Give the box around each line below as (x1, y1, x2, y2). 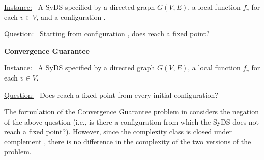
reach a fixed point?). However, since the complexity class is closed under (4, 126, 232, 137)
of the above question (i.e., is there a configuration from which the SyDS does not (4, 116, 259, 127)
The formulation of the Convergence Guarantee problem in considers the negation (4, 106, 259, 117)
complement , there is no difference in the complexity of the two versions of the (4, 136, 251, 146)
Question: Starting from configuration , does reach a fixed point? (4, 28, 210, 39)
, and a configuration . (36, 11, 106, 22)
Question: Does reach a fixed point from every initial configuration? (4, 89, 218, 100)
